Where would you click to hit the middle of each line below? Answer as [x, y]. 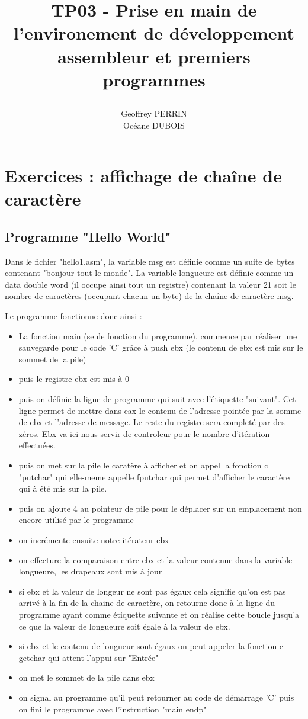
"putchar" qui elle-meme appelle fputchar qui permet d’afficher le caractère [154, 476]
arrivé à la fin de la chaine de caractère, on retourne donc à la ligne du [147, 603]
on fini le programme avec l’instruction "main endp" [113, 709]
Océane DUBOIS [154, 125]
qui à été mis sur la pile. [63, 488]
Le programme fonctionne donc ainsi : [73, 316]
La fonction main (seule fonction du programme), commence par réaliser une [158, 336]
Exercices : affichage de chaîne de [143, 176]
